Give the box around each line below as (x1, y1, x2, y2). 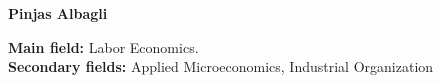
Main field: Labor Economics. (8, 36, 199, 57)
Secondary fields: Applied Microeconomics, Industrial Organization (8, 56, 434, 77)
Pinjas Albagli (8, 3, 108, 23)
